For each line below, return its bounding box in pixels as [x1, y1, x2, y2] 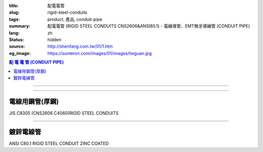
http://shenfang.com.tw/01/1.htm [47, 44, 113, 50]
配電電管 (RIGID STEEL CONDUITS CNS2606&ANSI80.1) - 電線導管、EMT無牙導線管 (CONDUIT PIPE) [47, 23, 250, 29]
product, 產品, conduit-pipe [47, 16, 102, 22]
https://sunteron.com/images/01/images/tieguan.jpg [47, 50, 152, 56]
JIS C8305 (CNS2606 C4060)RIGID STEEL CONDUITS [9, 110, 119, 116]
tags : [9, 16, 20, 22]
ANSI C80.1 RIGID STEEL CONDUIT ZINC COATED [9, 140, 109, 146]
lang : [9, 30, 20, 36]
